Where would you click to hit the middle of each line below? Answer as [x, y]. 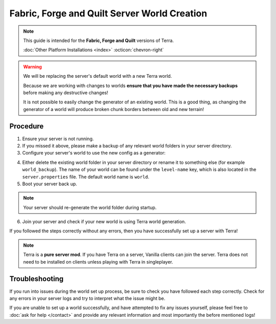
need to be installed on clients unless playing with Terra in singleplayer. [98, 262]
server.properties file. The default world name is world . [86, 177]
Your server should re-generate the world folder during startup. [90, 207]
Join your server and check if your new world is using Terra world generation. [104, 222]
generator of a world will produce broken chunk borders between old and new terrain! [114, 109]
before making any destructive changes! [66, 93]
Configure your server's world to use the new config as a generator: [94, 153]
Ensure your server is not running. [58, 139]
